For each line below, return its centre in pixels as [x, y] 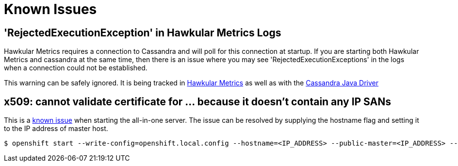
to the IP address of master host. [56, 129]
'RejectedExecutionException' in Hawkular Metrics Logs [143, 33]
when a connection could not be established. [76, 68]
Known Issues [50, 9]
